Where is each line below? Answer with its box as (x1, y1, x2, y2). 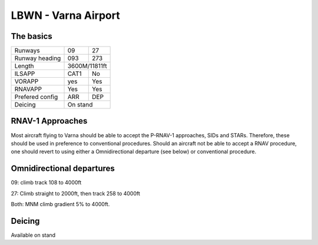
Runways (14, 47, 41, 55)
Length (14, 62, 35, 70)
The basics (11, 31, 52, 41)
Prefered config (14, 93, 58, 101)
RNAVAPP (14, 85, 42, 94)
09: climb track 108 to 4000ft (11, 179, 82, 186)
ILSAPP (14, 69, 35, 78)
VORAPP (14, 77, 39, 85)
